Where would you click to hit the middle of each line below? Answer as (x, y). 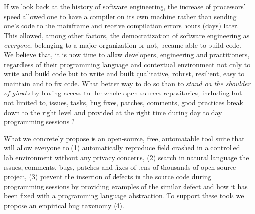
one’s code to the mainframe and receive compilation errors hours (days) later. (122, 26)
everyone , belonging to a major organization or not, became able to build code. (123, 45)
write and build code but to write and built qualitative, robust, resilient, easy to (124, 74)
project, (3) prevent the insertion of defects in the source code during (108, 177)
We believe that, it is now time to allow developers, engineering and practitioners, (127, 54)
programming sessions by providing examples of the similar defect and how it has (126, 186)
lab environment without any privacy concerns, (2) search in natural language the (127, 157)
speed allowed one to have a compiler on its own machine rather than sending (120, 16)
